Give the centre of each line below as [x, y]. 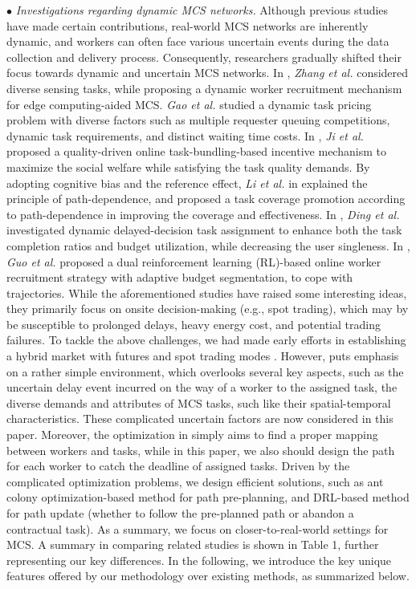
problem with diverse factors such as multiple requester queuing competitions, [198, 120]
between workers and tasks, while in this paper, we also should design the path [201, 450]
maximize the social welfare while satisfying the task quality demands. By [188, 167]
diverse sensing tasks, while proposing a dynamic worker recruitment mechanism [204, 88]
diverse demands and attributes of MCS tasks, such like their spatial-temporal [199, 402]
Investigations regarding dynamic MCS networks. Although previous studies [202, 10]
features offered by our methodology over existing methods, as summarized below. [208, 576]
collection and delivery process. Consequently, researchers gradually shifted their [204, 57]
